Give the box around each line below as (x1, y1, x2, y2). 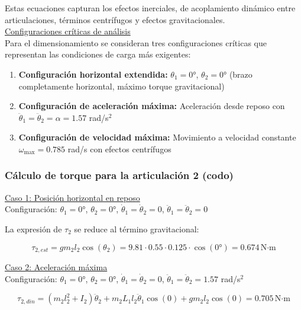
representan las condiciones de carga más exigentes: (5, 48, 191, 60)
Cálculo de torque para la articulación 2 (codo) (5, 168, 234, 183)
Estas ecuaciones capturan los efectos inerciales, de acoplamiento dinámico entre (5, 2, 296, 14)
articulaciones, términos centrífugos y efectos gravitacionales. (5, 13, 225, 25)
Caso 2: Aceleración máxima (5, 260, 108, 273)
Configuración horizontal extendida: (18, 68, 168, 80)
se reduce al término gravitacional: (74, 222, 199, 235)
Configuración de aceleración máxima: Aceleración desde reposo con (18, 100, 285, 112)
